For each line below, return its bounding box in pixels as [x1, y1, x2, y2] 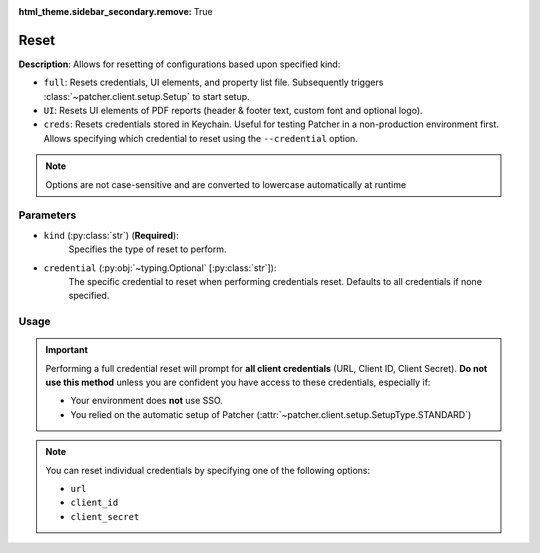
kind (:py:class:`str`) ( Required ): [43, 229, 179, 241]
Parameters [18, 208, 77, 222]
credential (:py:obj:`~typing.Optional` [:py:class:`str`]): [43, 261, 277, 274]
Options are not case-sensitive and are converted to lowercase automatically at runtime [45, 178, 407, 190]
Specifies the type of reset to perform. [68, 243, 227, 255]
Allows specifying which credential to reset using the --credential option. [43, 132, 359, 144]
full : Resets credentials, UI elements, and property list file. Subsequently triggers [43, 76, 384, 89]
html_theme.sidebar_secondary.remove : [18, 6, 192, 17]
